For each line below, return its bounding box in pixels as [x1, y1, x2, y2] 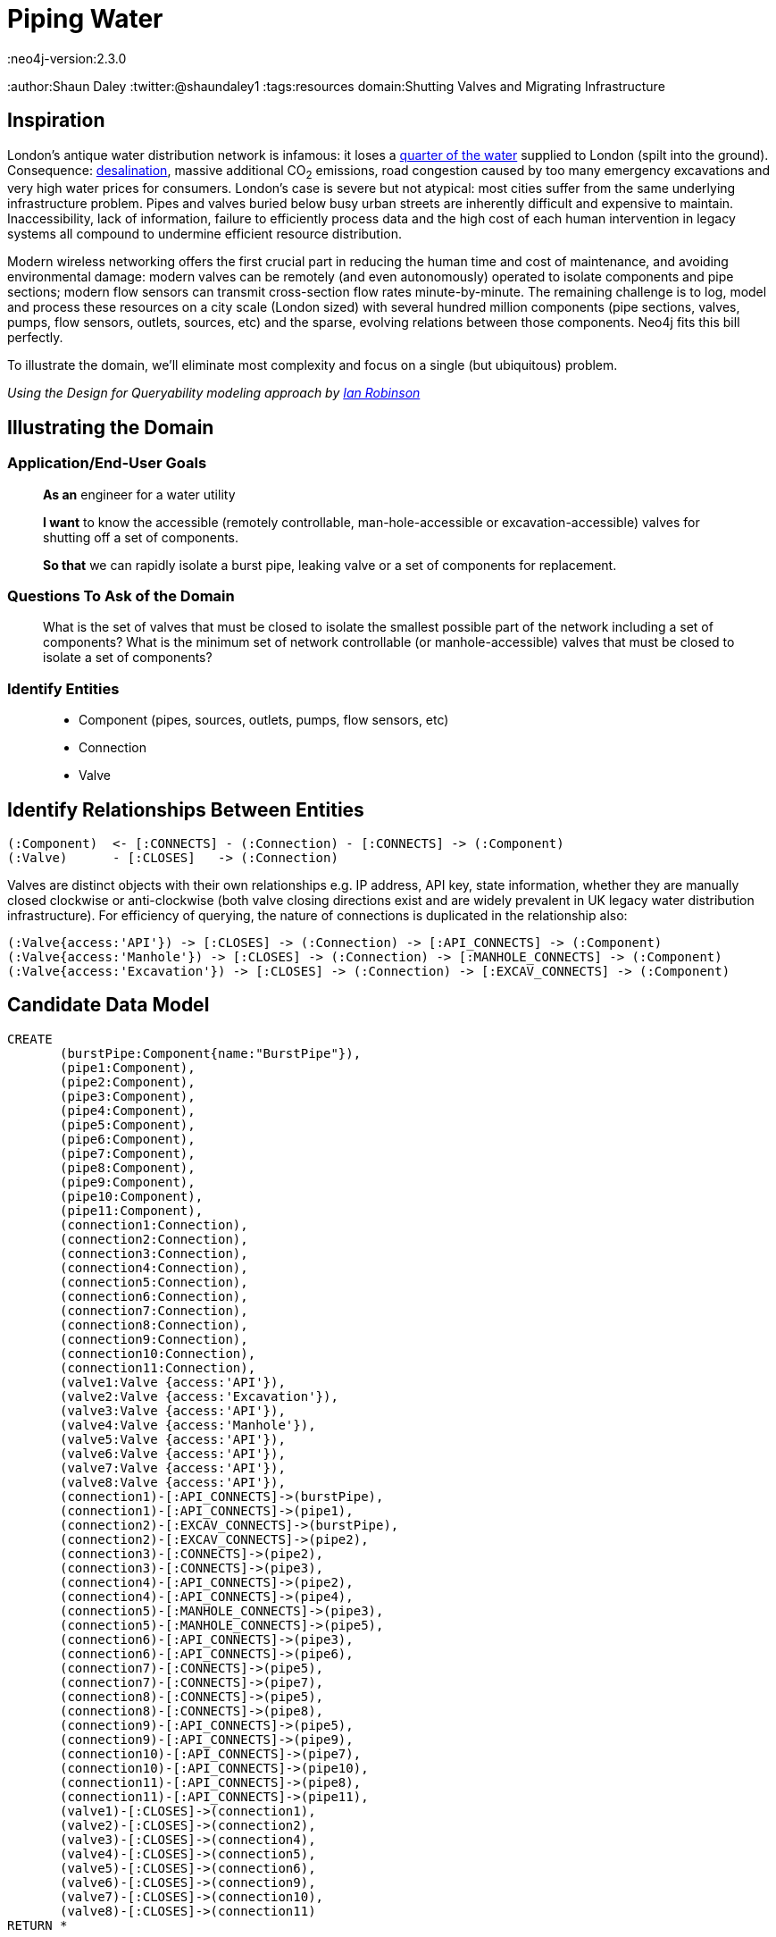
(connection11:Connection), [60, 1360, 256, 1375]
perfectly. [7, 330, 63, 346]
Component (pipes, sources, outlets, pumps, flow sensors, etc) [79, 712, 449, 728]
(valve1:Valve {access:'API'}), [60, 1374, 286, 1389]
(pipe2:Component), [60, 1074, 196, 1089]
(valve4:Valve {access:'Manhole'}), [60, 1417, 316, 1432]
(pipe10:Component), [60, 1188, 204, 1203]
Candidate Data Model [7, 994, 210, 1017]
